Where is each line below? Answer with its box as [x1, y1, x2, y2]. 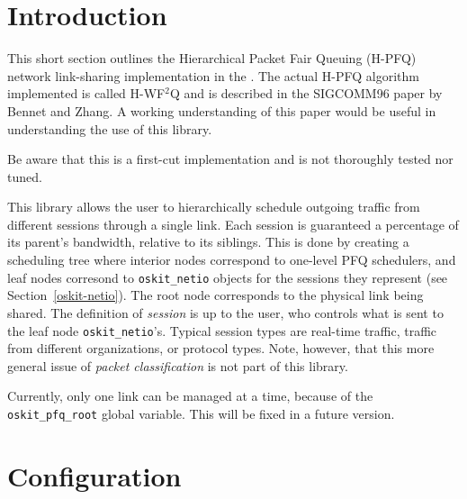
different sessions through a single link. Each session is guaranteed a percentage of [7, 214, 459, 233]
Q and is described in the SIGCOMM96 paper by [169, 84, 443, 103]
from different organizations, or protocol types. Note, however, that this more [7, 339, 435, 358]
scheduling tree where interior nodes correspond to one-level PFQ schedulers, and [7, 250, 456, 269]
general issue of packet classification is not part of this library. [7, 356, 348, 375]
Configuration [7, 457, 182, 494]
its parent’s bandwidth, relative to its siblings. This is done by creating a [7, 232, 409, 251]
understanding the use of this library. [7, 119, 212, 138]
